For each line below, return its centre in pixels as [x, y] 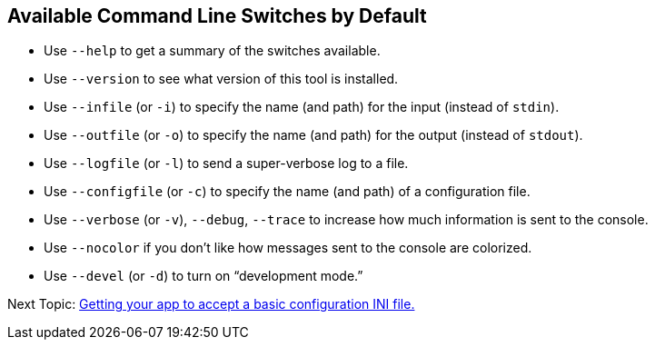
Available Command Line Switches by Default [217, 16]
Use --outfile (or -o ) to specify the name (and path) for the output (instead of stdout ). [313, 135]
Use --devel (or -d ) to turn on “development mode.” [203, 276]
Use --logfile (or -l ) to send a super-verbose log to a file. [226, 164]
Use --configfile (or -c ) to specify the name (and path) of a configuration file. [287, 192]
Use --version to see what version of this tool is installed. [221, 79]
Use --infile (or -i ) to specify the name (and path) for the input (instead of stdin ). [302, 107]
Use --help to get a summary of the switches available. [212, 51]
